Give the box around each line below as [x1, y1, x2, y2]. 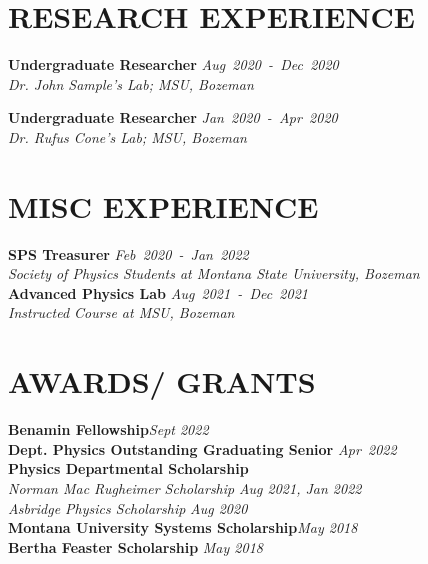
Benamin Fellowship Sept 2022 [8, 419, 209, 440]
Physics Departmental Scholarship [8, 458, 249, 479]
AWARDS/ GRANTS [8, 361, 316, 402]
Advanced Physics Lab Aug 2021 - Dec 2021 [8, 282, 308, 303]
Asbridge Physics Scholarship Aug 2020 [8, 497, 248, 518]
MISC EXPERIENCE [8, 185, 319, 226]
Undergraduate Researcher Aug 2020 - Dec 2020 [8, 54, 339, 75]
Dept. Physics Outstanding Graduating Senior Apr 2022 [8, 438, 397, 459]
